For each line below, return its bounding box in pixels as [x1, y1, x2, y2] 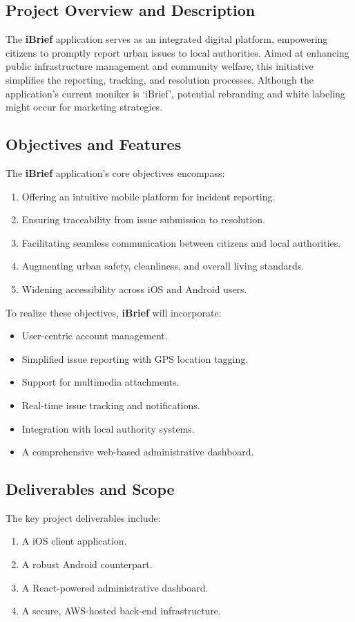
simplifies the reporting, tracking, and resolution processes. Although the [6, 72, 314, 86]
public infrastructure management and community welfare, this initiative [6, 59, 314, 73]
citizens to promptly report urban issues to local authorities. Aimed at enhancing [6, 45, 349, 59]
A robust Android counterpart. [21, 557, 153, 572]
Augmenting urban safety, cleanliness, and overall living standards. [21, 258, 305, 273]
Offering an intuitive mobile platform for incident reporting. [21, 189, 276, 203]
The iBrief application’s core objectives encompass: [6, 165, 225, 180]
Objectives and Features [6, 133, 182, 155]
